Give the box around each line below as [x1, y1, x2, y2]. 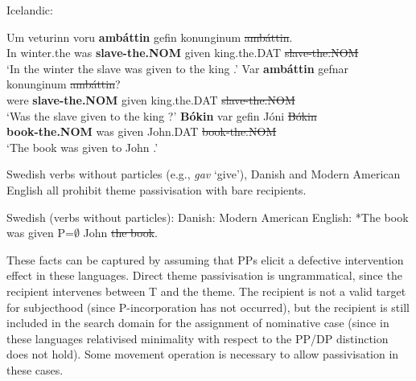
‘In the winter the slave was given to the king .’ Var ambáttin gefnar [6, 59, 349, 76]
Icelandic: [6, 2, 53, 18]
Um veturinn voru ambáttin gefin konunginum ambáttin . [6, 28, 293, 45]
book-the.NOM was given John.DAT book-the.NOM [6, 123, 277, 140]
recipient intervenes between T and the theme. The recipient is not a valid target [6, 282, 406, 299]
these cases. [6, 361, 64, 378]
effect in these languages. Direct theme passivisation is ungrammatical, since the [6, 267, 402, 284]
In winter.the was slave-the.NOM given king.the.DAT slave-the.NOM [6, 44, 359, 61]
